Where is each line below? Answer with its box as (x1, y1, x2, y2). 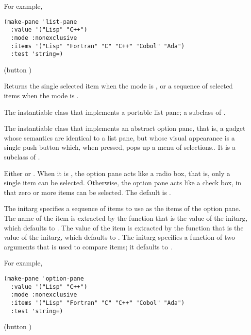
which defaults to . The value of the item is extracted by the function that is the (4, 222, 244, 232)
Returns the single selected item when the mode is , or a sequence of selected (4, 81, 233, 91)
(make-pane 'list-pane (4, 18, 77, 25)
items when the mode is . (4, 90, 79, 101)
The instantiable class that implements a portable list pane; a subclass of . (4, 106, 226, 117)
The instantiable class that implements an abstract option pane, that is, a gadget (4, 123, 246, 133)
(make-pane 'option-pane (4, 275, 84, 282)
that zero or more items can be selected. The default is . (4, 187, 171, 197)
